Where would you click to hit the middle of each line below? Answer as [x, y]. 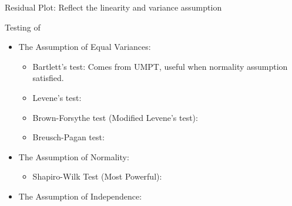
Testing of [23, 27]
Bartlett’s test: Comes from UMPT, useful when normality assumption [160, 66]
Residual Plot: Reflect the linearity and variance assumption [113, 7]
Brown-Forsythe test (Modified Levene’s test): [115, 117]
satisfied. [48, 78]
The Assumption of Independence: [80, 196]
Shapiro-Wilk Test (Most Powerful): [97, 176]
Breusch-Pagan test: [68, 137]
